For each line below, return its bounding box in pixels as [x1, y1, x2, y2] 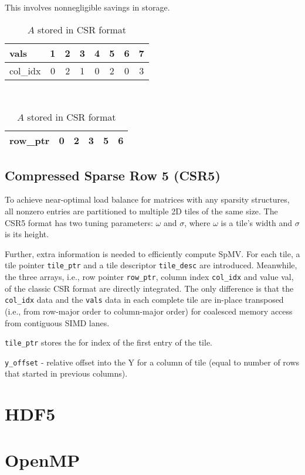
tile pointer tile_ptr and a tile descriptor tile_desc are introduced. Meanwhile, [5, 259, 297, 271]
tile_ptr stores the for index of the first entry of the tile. [5, 336, 212, 348]
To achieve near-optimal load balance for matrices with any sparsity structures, [5, 193, 290, 206]
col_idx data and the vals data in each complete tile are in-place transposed [5, 293, 284, 306]
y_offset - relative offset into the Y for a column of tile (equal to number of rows [5, 356, 300, 368]
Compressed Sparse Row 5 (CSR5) [5, 166, 221, 184]
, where [184, 216, 211, 228]
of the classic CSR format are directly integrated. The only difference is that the [5, 282, 294, 294]
